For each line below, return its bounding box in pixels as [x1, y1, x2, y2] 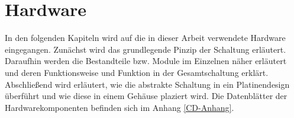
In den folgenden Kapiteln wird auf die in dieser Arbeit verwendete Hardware [5, 31, 286, 44]
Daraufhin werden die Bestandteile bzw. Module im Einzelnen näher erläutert [5, 55, 287, 67]
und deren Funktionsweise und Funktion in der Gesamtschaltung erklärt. [5, 66, 269, 78]
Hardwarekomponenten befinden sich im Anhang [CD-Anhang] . [5, 101, 234, 113]
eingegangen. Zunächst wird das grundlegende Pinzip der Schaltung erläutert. [5, 43, 286, 55]
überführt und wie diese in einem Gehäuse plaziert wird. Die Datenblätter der [5, 90, 287, 102]
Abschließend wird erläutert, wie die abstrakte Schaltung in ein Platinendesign [5, 78, 290, 90]
